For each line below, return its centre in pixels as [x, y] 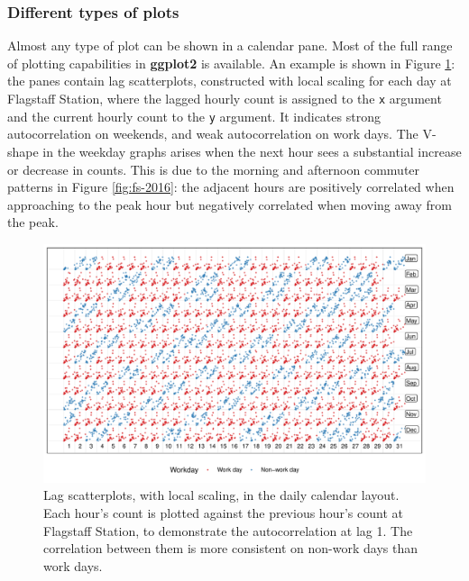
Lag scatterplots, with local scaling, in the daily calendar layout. [221, 495]
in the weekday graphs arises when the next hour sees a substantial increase [252, 151]
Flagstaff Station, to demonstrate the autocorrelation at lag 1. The [228, 530]
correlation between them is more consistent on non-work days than [230, 548]
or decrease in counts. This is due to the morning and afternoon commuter [214, 169]
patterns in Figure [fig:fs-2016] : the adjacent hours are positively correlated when [231, 187]
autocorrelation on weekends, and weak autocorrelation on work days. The [213, 134]
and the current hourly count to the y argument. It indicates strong [194, 116]
